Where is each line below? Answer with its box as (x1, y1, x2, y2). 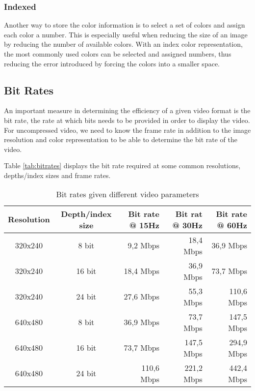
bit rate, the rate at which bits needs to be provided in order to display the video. (4, 115, 250, 125)
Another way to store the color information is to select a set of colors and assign (4, 20, 245, 30)
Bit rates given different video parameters (56, 188, 199, 200)
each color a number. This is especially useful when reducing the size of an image (4, 29, 248, 39)
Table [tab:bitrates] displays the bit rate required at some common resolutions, (4, 160, 241, 171)
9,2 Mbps (127, 240, 160, 251)
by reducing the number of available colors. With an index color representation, (4, 39, 243, 49)
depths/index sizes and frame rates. (4, 170, 111, 180)
